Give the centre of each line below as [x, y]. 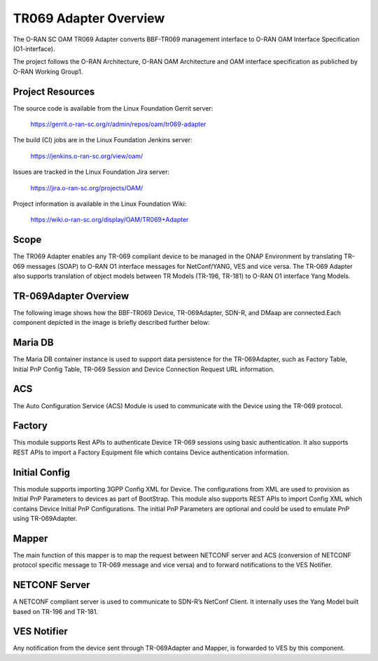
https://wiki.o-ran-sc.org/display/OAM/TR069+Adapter [110, 220]
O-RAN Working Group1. [48, 71]
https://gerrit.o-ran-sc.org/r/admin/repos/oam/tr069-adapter [118, 124]
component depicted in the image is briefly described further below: [111, 323]
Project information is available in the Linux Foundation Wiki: [100, 204]
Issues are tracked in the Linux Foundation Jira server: [91, 172]
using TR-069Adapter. [45, 518]
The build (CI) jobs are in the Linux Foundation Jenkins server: [103, 140]
